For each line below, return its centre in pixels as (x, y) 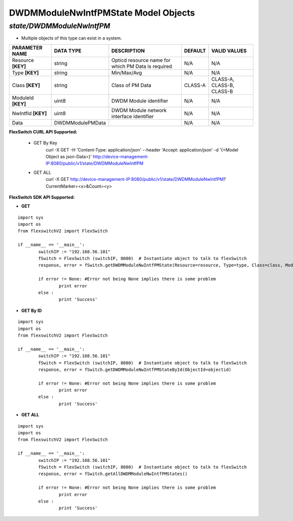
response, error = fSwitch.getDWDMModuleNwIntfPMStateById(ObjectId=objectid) (135, 369)
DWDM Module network (139, 110)
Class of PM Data (131, 85)
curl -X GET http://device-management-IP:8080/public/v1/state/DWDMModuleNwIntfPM (135, 179)
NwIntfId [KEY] (29, 113)
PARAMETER (27, 47)
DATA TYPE (68, 50)
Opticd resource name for (141, 60)
